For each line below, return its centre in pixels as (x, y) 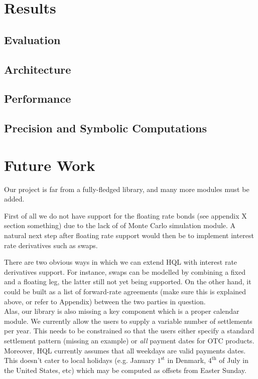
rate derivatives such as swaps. (51, 245)
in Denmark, (186, 360)
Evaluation (32, 39)
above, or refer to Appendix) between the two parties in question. (105, 301)
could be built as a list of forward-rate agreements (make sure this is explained (125, 291)
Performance (38, 99)
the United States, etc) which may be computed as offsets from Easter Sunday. (125, 370)
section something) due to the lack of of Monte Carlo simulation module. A (120, 225)
